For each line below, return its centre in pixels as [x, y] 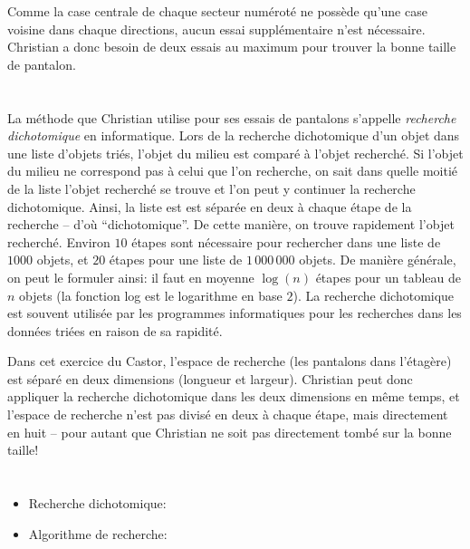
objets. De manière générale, [378, 260]
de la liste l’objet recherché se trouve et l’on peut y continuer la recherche [211, 188]
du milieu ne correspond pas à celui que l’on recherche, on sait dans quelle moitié [233, 171]
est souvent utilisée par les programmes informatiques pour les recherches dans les [235, 313]
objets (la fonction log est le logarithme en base [151, 295]
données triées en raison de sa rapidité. [115, 330]
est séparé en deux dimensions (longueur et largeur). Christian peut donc [210, 378]
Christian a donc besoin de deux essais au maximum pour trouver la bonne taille [232, 47]
